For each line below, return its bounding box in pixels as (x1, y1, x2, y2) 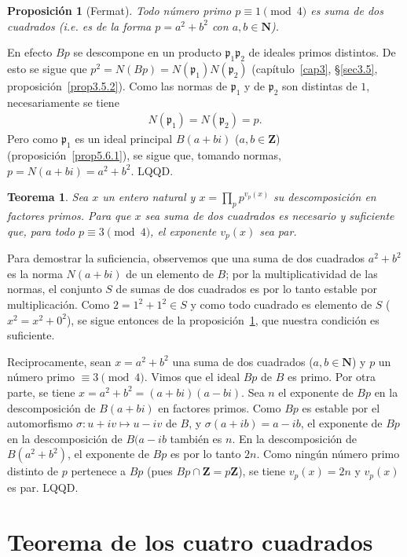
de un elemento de (126, 265, 214, 281)
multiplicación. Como (7, 296, 110, 313)
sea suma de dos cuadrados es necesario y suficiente (145, 207, 394, 224)
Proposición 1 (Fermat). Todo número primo (7, 2, 232, 18)
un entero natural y (102, 189, 196, 205)
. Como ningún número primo (256, 445, 400, 462)
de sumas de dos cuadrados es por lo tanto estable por (115, 280, 377, 297)
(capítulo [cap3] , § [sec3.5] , (251, 60, 378, 76)
